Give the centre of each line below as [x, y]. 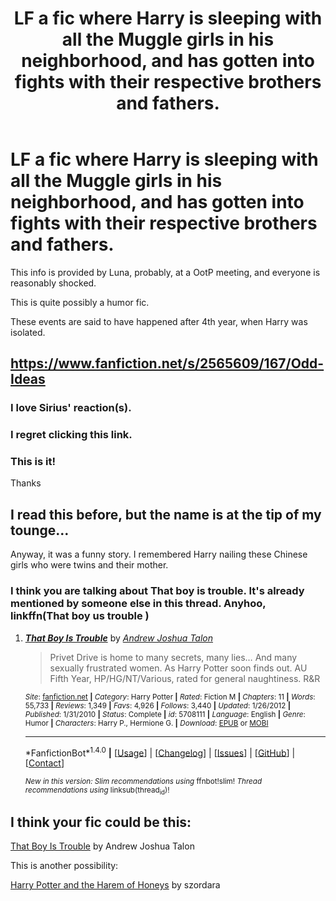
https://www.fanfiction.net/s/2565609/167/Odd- [167, 363]
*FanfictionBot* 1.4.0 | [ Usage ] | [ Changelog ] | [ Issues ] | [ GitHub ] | [160, 752]
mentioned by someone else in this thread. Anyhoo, [138, 604]
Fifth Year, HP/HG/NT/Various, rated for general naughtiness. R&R [185, 678]
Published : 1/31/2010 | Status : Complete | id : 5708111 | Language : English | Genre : [165, 714]
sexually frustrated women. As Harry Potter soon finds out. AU [178, 668]
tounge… [40, 530]
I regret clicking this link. [71, 435]
